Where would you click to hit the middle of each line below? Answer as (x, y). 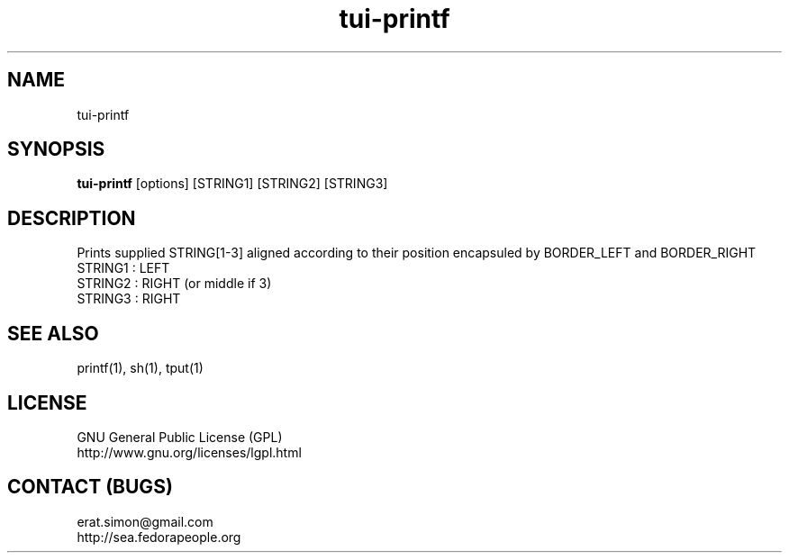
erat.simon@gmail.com (145, 521)
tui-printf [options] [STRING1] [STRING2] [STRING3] (232, 184)
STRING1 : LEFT (123, 268)
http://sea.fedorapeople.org (159, 537)
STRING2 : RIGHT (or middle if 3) (174, 284)
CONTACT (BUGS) (90, 487)
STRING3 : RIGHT (129, 299)
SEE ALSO (53, 333)
